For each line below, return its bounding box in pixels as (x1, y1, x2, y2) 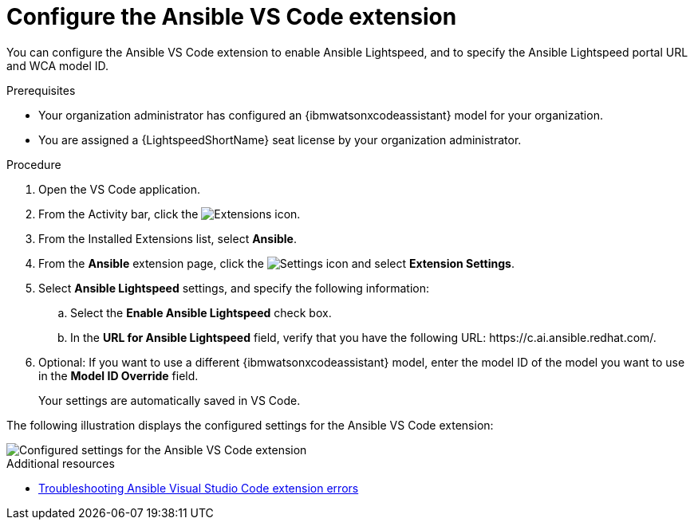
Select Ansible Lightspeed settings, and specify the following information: (38, 281, 429, 295)
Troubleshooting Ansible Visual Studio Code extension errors (38, 481, 359, 495)
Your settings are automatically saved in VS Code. (38, 393, 301, 407)
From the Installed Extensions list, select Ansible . (38, 231, 297, 245)
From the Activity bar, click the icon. (38, 206, 301, 221)
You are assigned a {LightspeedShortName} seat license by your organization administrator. (38, 132, 522, 147)
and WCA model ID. (6, 58, 108, 73)
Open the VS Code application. (38, 182, 200, 196)
